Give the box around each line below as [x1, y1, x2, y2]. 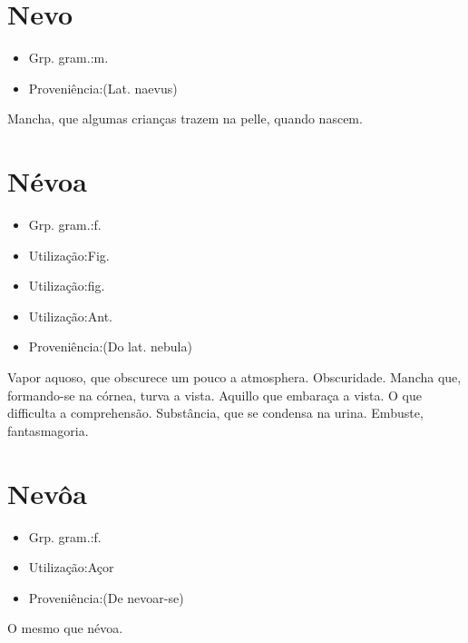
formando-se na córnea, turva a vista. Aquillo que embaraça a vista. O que [7, 385, 422, 404]
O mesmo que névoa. [7, 618, 123, 638]
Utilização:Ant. [28, 306, 112, 325]
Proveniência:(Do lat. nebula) [28, 337, 192, 356]
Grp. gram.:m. [28, 48, 109, 67]
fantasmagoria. [7, 420, 89, 440]
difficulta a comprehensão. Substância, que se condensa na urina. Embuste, [7, 403, 424, 422]
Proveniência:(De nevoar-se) [28, 588, 184, 607]
